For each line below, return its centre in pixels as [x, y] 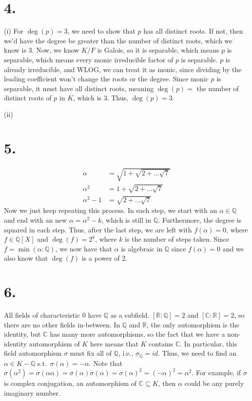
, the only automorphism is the [193, 324]
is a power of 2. [105, 258]
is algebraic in [142, 248]
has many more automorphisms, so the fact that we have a [137, 334]
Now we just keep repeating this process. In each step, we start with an [111, 210]
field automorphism [33, 353]
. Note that [106, 363]
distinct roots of [28, 98]
